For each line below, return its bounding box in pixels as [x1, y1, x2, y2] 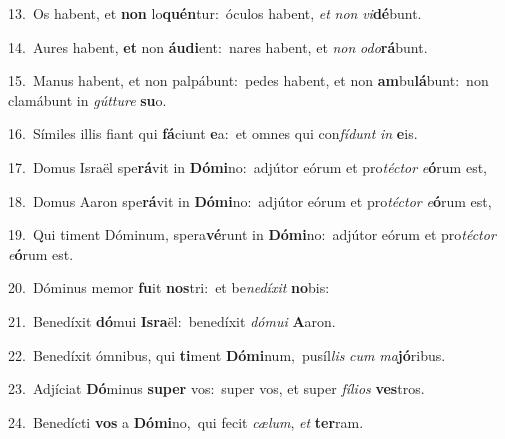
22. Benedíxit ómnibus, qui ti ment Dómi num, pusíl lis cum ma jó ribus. [8, 344, 446, 365]
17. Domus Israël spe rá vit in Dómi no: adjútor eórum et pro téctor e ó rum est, [8, 156, 487, 177]
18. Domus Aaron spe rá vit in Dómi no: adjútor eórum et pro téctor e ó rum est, [8, 190, 492, 211]
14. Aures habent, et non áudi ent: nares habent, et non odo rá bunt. [8, 36, 428, 57]
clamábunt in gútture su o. [8, 89, 167, 110]
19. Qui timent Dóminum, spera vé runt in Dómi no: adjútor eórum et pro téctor [8, 224, 496, 245]
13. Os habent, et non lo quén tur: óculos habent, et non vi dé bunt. [8, 3, 422, 23]
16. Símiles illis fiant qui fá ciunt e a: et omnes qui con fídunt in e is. [8, 123, 418, 144]
